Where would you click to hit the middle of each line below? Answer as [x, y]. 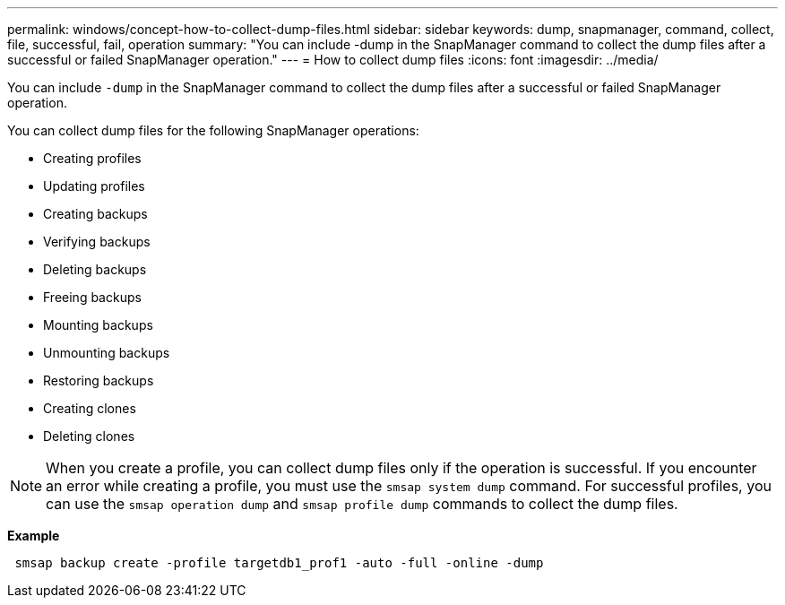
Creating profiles [92, 158]
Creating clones [90, 408]
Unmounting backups [107, 353]
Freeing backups [92, 297]
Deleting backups [95, 269]
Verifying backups [97, 242]
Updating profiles [94, 186]
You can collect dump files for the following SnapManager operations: [213, 130]
